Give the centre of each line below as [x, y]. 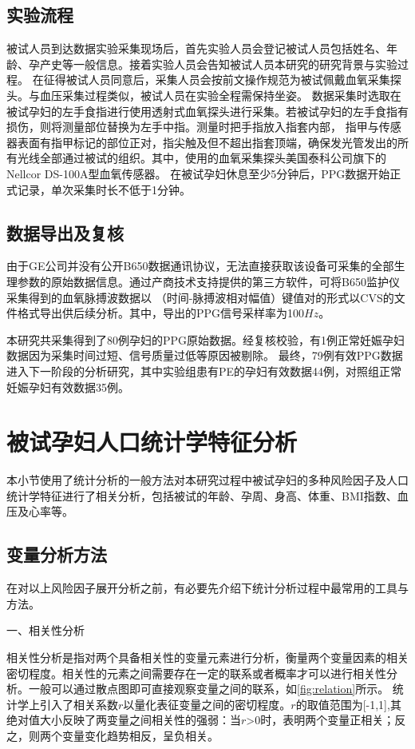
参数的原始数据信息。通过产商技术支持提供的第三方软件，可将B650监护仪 [208, 281]
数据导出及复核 [65, 232]
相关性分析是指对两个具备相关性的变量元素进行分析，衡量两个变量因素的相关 [207, 657]
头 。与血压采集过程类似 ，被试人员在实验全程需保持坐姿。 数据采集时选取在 [204, 95]
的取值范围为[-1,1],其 [348, 704]
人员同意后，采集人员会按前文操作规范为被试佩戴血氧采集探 [245, 80]
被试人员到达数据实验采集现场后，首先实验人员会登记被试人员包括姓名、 [196, 48]
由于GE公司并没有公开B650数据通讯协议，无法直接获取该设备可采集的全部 [200, 266]
